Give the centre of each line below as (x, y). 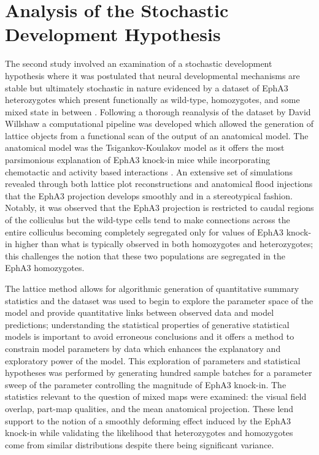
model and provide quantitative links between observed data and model (140, 312)
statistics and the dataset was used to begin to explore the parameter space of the (159, 300)
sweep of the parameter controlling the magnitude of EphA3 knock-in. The (146, 384)
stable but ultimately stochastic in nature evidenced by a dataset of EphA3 (147, 87)
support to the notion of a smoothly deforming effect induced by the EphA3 (148, 420)
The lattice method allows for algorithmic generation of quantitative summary (152, 288)
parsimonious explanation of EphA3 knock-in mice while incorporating (138, 160)
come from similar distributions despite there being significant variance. (140, 444)
